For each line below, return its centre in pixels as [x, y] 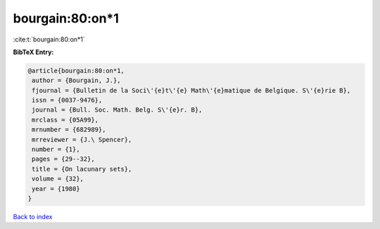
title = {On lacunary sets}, [82, 169]
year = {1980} [56, 189]
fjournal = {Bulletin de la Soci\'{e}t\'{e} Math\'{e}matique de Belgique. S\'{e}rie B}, [191, 90]
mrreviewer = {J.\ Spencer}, [82, 139]
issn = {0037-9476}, [67, 100]
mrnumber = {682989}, [69, 130]
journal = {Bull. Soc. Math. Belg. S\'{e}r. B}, [117, 110]
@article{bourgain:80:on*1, [76, 71]
